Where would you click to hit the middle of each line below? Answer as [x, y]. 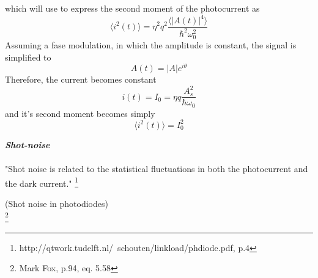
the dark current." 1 [42, 182]
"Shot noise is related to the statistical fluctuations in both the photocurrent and [157, 169]
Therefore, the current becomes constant [81, 79]
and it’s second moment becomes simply [80, 113]
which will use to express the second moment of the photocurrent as [132, 8]
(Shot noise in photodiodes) [57, 203]
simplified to [28, 57]
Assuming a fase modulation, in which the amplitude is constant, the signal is [151, 44]
